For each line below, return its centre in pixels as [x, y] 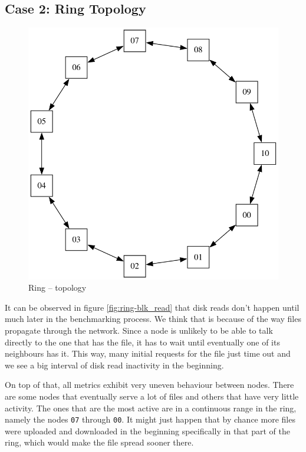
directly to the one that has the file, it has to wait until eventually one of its [142, 342]
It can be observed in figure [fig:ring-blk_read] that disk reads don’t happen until [152, 307]
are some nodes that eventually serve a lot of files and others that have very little [152, 396]
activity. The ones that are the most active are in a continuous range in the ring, [151, 408]
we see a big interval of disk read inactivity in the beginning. [114, 365]
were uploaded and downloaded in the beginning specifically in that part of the [147, 431]
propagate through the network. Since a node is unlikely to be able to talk [139, 330]
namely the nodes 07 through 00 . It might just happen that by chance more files [150, 419]
